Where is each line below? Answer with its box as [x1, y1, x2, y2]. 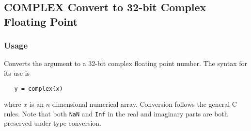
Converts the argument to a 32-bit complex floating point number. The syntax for [4, 58, 247, 68]
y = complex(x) [14, 85, 63, 92]
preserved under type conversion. [4, 118, 101, 128]
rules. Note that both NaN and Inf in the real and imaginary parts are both [4, 108, 228, 118]
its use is [4, 67, 30, 78]
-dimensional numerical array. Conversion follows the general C [50, 99, 237, 109]
